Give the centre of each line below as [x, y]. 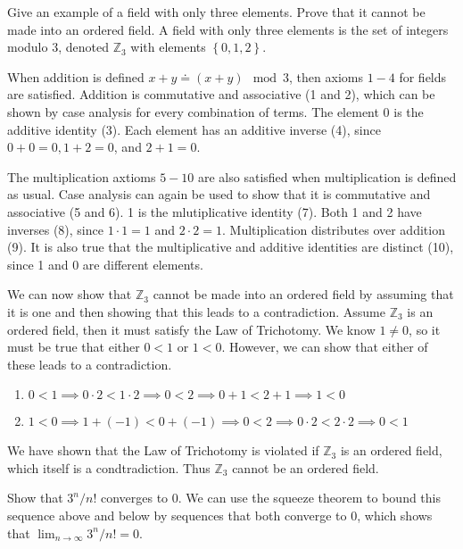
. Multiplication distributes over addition [333, 229]
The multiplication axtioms [82, 176]
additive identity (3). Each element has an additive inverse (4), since [194, 129]
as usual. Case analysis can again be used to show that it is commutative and [219, 194]
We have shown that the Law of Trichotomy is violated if [163, 450]
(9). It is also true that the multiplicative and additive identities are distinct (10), [231, 247]
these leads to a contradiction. [90, 364]
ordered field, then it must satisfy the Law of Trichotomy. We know [191, 329]
